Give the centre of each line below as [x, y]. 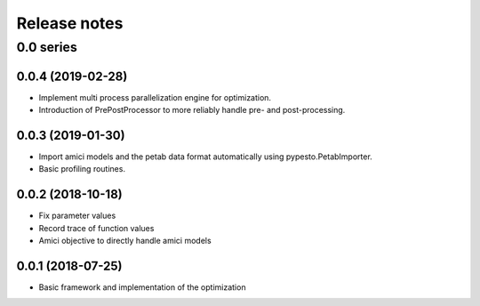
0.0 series [47, 47]
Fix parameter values [77, 216]
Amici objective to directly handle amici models [125, 241]
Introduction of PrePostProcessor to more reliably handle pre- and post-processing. [192, 110]
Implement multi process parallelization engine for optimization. [155, 97]
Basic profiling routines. [82, 169]
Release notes [70, 23]
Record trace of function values [96, 228]
